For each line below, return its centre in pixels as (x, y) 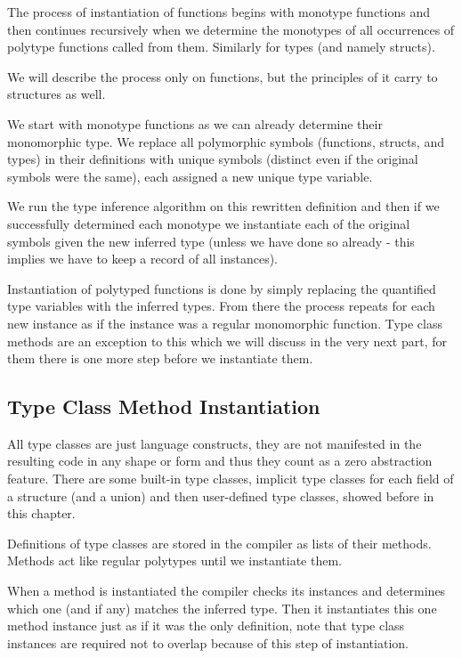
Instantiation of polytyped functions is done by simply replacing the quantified (222, 288)
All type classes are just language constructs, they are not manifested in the (215, 443)
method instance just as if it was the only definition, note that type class (206, 626)
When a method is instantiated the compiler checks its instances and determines (227, 591)
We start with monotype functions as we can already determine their (195, 123)
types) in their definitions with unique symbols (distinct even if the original (213, 159)
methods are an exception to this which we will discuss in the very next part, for (227, 341)
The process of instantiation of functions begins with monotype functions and (219, 12)
